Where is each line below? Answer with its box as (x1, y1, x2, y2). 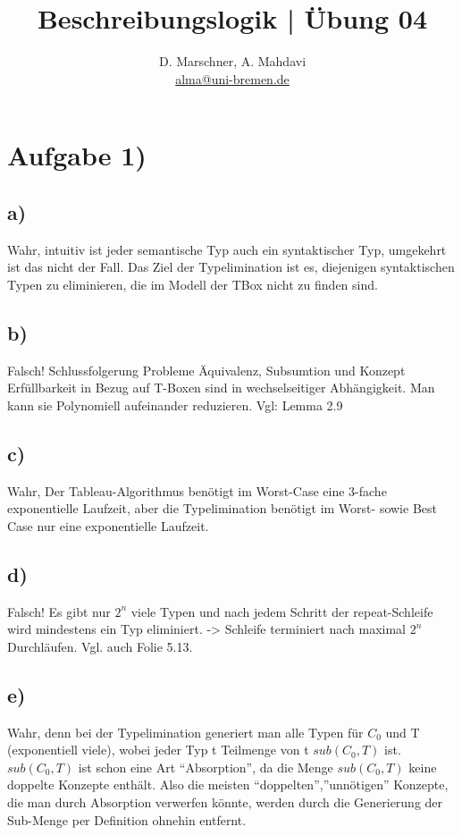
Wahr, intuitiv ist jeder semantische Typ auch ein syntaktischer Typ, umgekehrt (7, 240, 447, 258)
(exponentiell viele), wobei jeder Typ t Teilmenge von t (7, 740, 309, 759)
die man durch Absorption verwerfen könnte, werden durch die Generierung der (7, 793, 443, 812)
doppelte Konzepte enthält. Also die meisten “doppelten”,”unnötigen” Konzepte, (7, 775, 449, 794)
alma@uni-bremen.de (175, 69, 290, 88)
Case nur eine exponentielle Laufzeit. (7, 516, 209, 535)
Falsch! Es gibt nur (7, 602, 111, 620)
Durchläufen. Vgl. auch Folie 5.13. (7, 637, 193, 655)
